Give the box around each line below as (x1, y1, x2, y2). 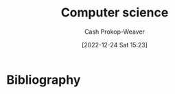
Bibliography (6, 72, 81, 87)
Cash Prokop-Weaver (84, 27, 145, 36)
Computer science (60, 5, 169, 21)
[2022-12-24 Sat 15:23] (81, 40, 148, 49)
